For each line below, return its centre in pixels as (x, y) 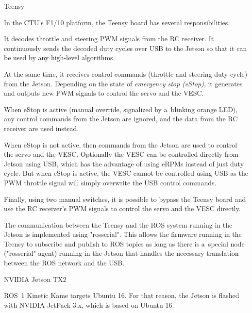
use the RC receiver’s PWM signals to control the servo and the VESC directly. (122, 208)
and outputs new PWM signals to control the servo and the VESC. (104, 93)
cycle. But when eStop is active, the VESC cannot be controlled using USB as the (126, 173)
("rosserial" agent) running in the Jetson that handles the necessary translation (121, 253)
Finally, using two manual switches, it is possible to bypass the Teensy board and (125, 199)
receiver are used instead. (42, 128)
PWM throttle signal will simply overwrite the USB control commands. (110, 182)
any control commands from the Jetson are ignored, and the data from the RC (121, 119)
